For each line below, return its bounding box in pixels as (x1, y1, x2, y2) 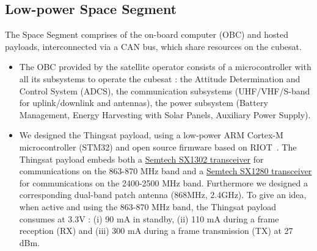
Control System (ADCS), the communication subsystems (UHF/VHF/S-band (19, 84, 310, 97)
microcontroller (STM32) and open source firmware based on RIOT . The (19, 140, 297, 153)
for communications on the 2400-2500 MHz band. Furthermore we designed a (19, 176, 308, 189)
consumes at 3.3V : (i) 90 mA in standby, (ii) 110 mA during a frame (19, 212, 279, 225)
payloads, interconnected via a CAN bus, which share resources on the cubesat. (5, 40, 302, 52)
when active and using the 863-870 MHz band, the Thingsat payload (19, 200, 276, 213)
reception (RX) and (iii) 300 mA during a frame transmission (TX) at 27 (19, 224, 293, 237)
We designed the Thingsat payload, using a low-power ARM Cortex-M (19, 129, 283, 141)
